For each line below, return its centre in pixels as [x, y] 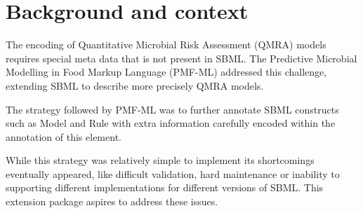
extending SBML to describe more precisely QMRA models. [135, 85]
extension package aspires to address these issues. [112, 201]
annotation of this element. [64, 136]
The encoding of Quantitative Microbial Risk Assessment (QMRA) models [166, 44]
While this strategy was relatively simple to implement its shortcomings [160, 160]
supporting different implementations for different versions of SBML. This [165, 187]
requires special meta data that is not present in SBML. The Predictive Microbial [181, 58]
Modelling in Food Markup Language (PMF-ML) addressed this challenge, [166, 72]
